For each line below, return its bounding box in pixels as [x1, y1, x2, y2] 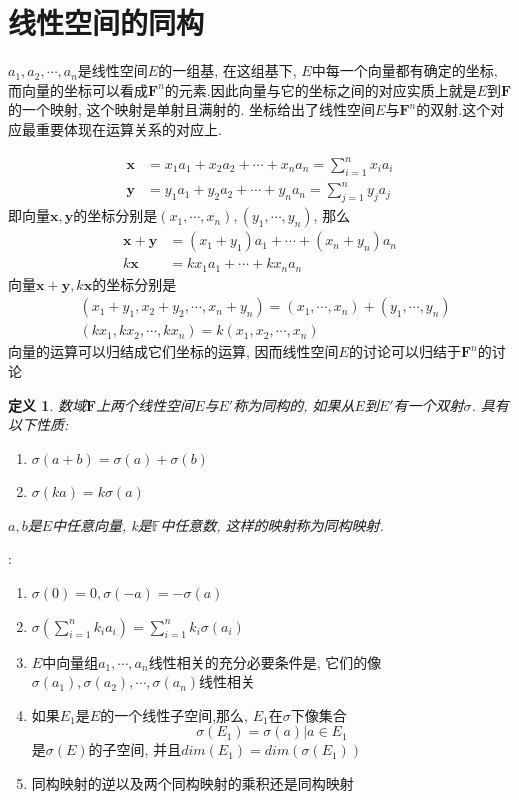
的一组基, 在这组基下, [158, 60, 297, 81]
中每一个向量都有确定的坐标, [311, 60, 498, 81]
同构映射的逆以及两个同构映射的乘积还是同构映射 [31, 773, 354, 794]
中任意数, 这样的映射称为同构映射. [160, 514, 384, 535]
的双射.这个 [416, 99, 491, 120]
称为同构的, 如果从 [233, 394, 355, 415]
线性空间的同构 [8, 2, 205, 43]
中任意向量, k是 [52, 514, 152, 535]
